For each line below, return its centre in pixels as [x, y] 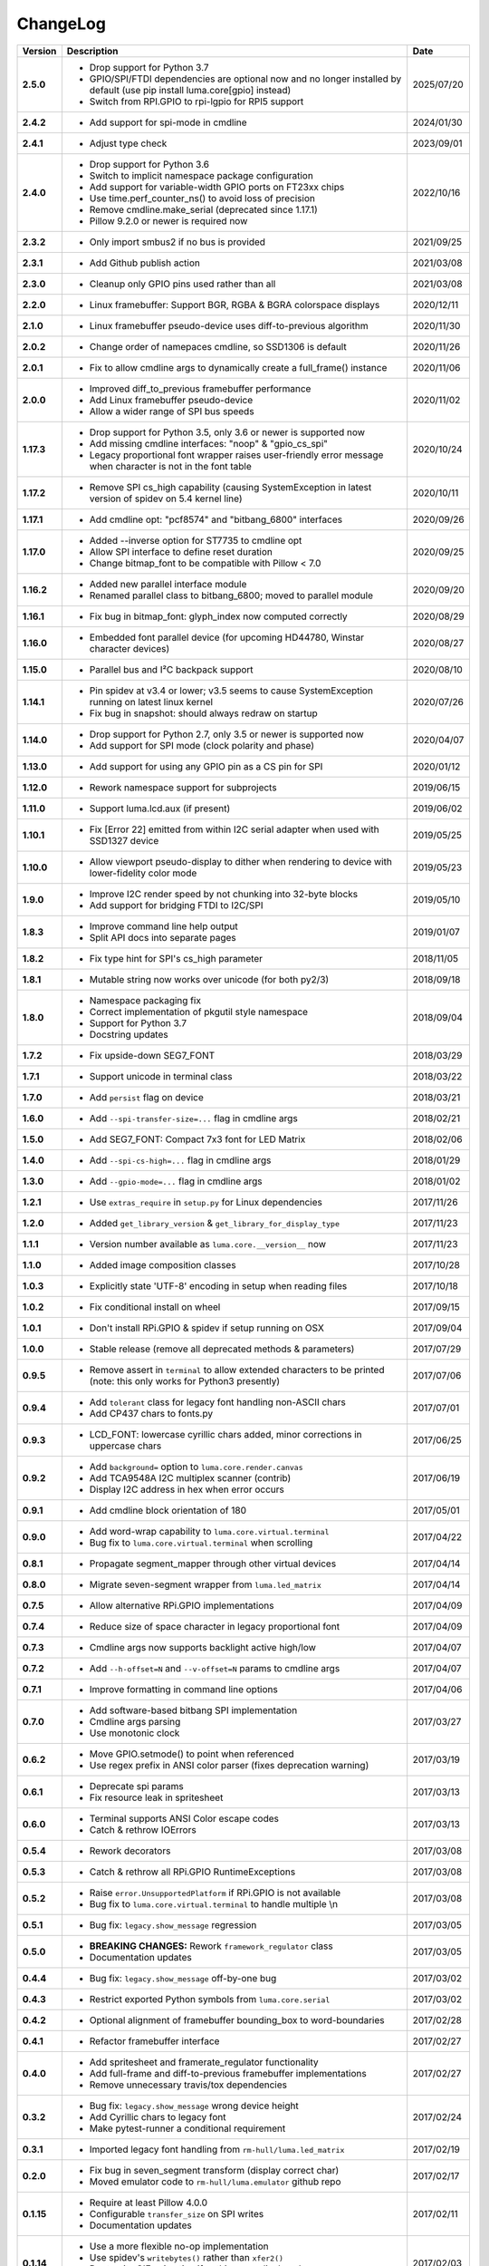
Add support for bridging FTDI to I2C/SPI [176, 905]
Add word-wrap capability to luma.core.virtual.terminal [209, 1531]
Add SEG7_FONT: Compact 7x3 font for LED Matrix [197, 1139]
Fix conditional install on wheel [155, 1307]
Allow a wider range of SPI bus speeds [172, 411]
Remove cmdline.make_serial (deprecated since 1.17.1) [204, 209]
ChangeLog [61, 24]
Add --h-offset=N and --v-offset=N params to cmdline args [215, 1668]
